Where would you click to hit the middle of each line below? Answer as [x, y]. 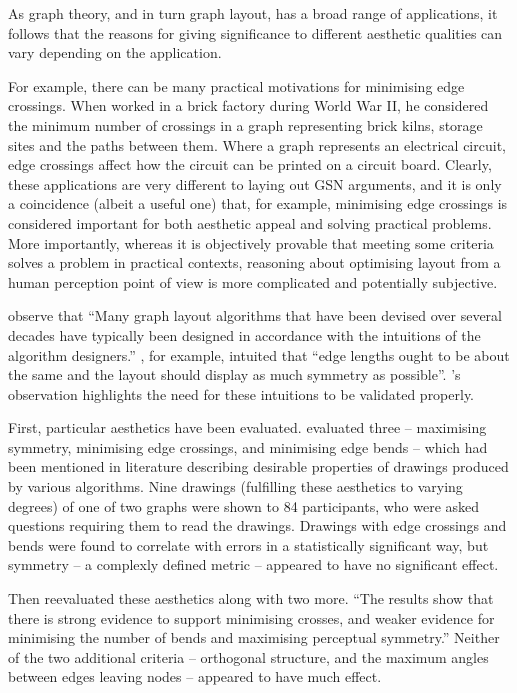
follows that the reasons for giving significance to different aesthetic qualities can [255, 32]
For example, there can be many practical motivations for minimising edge [236, 85]
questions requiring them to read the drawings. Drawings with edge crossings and [257, 525]
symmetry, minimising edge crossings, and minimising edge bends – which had [248, 446]
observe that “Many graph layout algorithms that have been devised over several [255, 315]
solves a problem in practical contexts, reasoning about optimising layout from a [254, 262]
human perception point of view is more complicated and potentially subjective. [253, 281]
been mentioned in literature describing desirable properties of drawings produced [258, 466]
